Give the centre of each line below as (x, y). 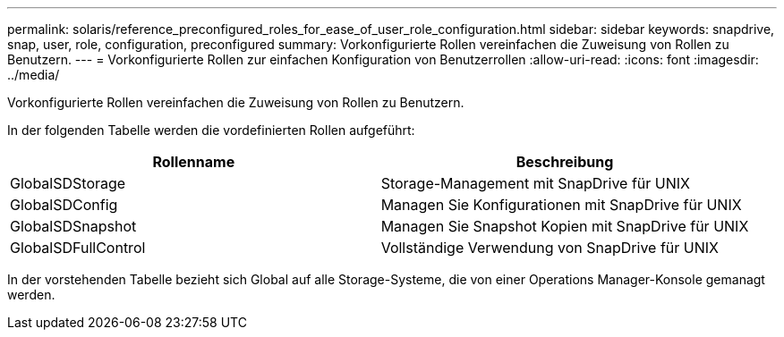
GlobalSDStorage (68, 183)
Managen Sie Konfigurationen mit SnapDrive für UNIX (561, 205)
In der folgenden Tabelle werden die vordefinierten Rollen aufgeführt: (211, 130)
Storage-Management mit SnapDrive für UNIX (535, 183)
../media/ (34, 75)
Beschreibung (565, 162)
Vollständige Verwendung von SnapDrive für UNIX (550, 248)
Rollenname (194, 162)
